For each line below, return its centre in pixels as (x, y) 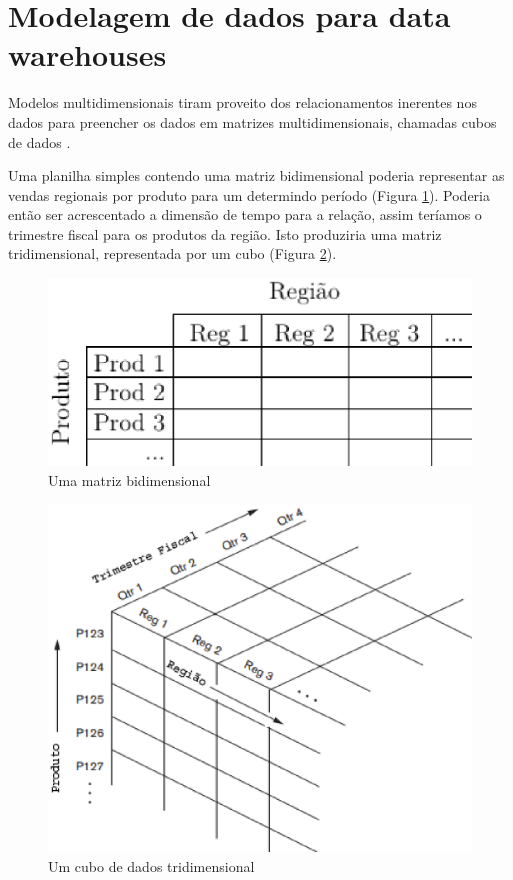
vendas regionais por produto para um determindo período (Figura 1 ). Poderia (249, 194)
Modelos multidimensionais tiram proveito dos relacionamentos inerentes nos (242, 102)
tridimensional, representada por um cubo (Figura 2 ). (172, 253)
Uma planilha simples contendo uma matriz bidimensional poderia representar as (256, 175)
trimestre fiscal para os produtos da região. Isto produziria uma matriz (225, 233)
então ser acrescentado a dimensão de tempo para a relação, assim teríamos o (245, 214)
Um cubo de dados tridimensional (151, 865)
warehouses (87, 54)
